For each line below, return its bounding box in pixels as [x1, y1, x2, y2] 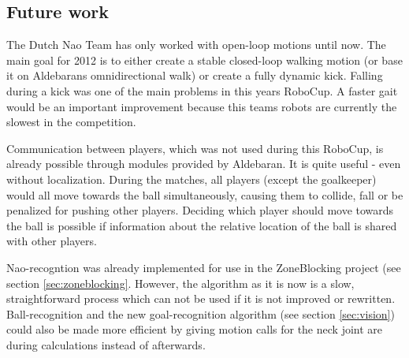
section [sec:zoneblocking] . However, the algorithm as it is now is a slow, [6, 274, 355, 291]
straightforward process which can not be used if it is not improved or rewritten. [6, 290, 396, 307]
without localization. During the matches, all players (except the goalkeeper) [6, 170, 377, 187]
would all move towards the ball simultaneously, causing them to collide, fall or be [6, 186, 403, 203]
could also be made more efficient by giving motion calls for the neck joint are [6, 321, 383, 337]
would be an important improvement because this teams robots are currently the [6, 98, 397, 114]
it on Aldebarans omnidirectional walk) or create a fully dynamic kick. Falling [6, 67, 383, 84]
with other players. [6, 233, 97, 249]
